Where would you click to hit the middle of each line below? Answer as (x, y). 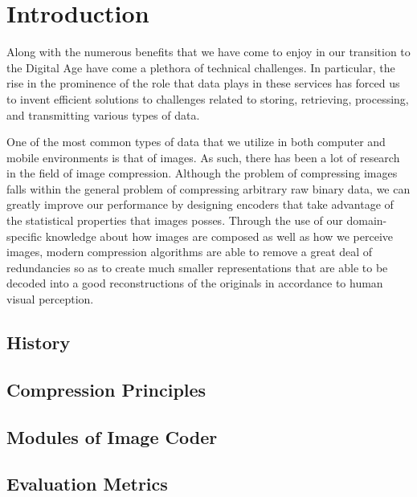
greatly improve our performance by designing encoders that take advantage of (200, 204)
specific (25, 236)
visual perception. (50, 299)
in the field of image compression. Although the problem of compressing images (202, 173)
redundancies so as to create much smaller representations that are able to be (197, 267)
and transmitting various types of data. (103, 114)
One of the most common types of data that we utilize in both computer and (196, 142)
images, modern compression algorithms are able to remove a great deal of (190, 252)
